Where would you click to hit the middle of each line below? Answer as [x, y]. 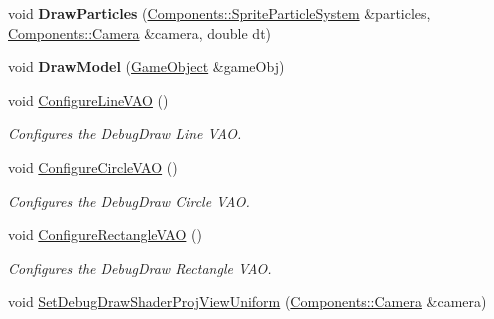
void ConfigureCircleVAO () [93, 166]
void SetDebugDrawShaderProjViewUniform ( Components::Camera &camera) [247, 301]
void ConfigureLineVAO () [88, 99]
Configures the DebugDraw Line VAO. [125, 133]
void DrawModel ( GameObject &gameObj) [146, 66]
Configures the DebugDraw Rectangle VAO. [140, 267]
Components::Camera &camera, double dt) [140, 32]
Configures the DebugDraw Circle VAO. [129, 200]
